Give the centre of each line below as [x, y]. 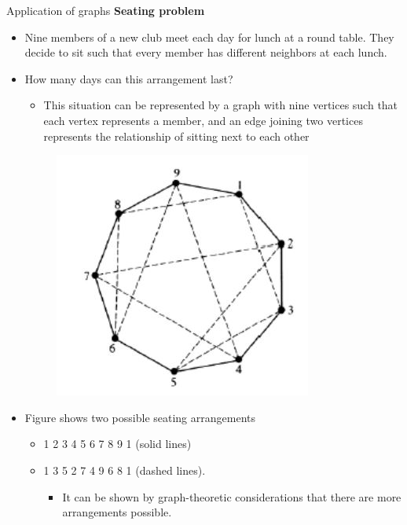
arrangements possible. [117, 512]
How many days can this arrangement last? [129, 78]
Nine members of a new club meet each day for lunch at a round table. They [209, 37]
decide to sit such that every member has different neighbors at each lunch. [206, 52]
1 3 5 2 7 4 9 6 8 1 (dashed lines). [125, 470]
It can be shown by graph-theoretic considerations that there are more [232, 496]
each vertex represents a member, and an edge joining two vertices [203, 120]
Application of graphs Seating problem [106, 10]
